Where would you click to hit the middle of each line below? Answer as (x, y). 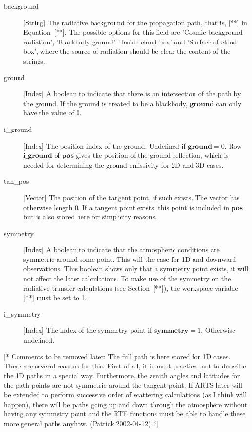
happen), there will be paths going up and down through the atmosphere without (126, 404)
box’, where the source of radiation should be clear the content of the (127, 51)
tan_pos (17, 181)
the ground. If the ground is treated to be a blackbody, (106, 103)
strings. (34, 60)
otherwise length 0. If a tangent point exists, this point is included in (126, 207)
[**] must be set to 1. (55, 297)
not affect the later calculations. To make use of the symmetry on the (127, 278)
